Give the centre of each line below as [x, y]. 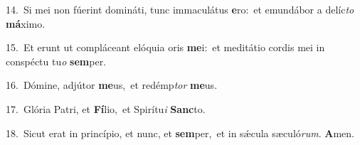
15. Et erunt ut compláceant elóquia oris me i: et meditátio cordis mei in [165, 47]
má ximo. [26, 23]
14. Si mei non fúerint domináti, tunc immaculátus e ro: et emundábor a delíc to [180, 9]
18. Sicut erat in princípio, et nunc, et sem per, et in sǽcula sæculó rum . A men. [180, 133]
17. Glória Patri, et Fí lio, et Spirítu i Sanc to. [106, 108]
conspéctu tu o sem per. [56, 61]
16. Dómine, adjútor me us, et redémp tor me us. [112, 85]
